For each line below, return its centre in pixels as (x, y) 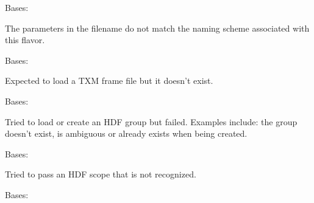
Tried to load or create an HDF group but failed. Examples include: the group (151, 121)
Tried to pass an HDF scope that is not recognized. (101, 174)
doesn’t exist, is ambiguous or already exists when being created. (126, 133)
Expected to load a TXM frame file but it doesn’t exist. (109, 81)
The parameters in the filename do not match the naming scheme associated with (157, 28)
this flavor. (25, 40)
